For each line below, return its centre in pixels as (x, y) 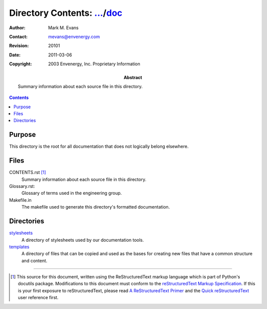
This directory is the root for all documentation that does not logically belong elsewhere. (99, 146)
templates (19, 247)
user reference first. (38, 298)
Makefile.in (20, 200)
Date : (15, 55)
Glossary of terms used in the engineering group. (72, 193)
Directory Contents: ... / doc (66, 13)
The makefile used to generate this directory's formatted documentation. (96, 207)
